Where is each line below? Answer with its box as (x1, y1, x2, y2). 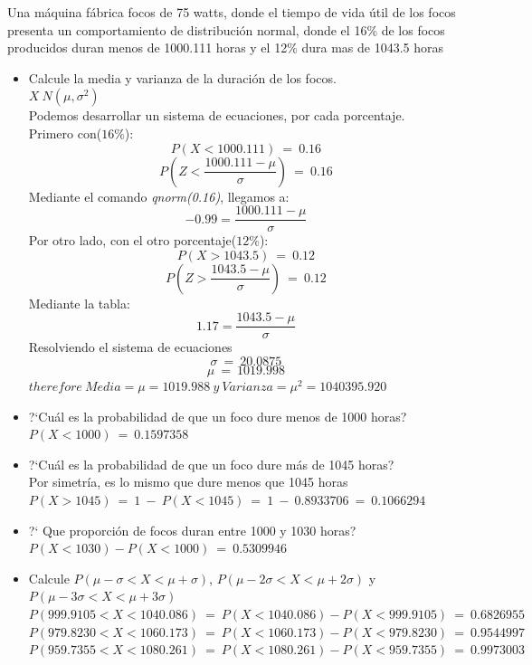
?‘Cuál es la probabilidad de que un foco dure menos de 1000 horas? (28, 406, 407, 425)
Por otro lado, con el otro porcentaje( (28, 231, 237, 250)
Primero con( (28, 123, 102, 142)
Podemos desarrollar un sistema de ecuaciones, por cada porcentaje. (28, 106, 405, 125)
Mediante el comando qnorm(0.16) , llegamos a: (28, 186, 290, 205)
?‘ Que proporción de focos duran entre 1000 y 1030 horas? (28, 520, 356, 539)
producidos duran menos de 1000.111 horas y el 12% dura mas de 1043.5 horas (7, 38, 444, 57)
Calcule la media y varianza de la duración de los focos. (28, 68, 337, 87)
